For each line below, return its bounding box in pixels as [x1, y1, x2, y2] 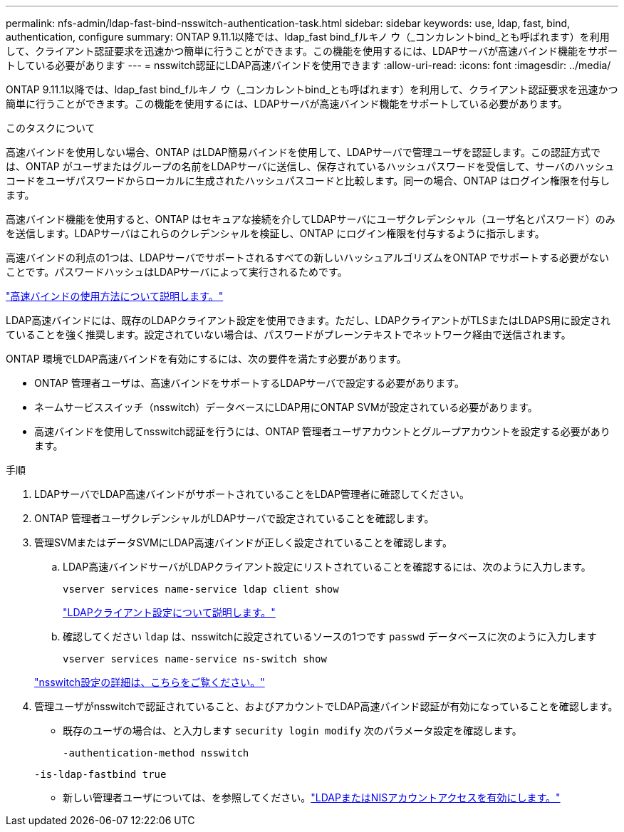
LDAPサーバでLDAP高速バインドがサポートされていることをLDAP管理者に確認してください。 [34, 488, 470, 500]
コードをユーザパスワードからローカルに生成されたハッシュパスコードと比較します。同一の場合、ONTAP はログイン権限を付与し [6, 175, 610, 187]
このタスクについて [6, 122, 95, 134]
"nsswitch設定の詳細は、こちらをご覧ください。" [34, 676, 265, 688]
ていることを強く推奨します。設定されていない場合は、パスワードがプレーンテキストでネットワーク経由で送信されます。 [6, 328, 571, 340]
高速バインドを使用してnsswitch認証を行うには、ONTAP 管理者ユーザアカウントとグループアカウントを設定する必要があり [34, 425, 610, 437]
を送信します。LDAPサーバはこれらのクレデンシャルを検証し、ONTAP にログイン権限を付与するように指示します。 [6, 227, 545, 239]
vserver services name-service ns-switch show [63, 653, 327, 665]
